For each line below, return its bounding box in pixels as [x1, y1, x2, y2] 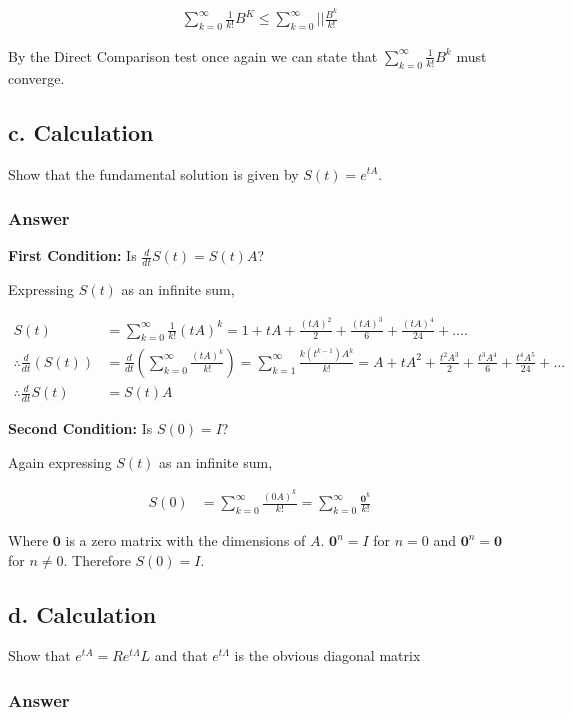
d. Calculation [8, 598, 157, 629]
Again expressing [8, 451, 112, 472]
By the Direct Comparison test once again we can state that [8, 45, 378, 66]
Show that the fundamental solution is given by [8, 163, 299, 184]
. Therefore [63, 549, 131, 570]
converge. [8, 67, 65, 88]
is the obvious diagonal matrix [234, 645, 421, 666]
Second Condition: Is [8, 418, 153, 439]
